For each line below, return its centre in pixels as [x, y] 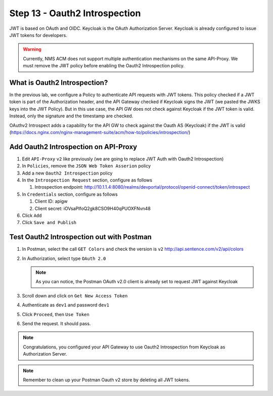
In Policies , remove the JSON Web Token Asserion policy [86, 166]
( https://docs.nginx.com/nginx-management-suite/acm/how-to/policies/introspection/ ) [100, 132]
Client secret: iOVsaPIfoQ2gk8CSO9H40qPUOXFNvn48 [93, 208]
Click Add [32, 215]
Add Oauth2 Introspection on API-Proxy [73, 147]
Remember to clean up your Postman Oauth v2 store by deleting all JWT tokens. [106, 380]
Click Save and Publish [49, 223]
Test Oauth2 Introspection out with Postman [80, 237]
